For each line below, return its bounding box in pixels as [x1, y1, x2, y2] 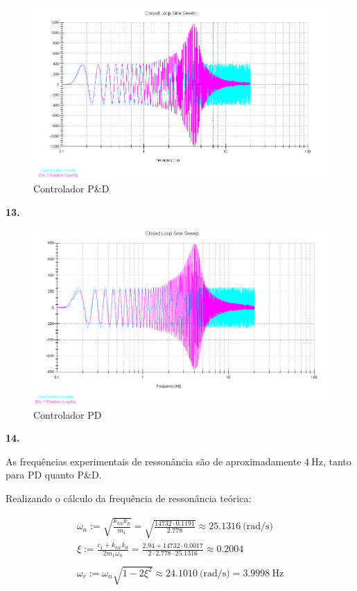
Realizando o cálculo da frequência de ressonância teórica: [6, 491, 252, 506]
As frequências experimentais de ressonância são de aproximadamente [6, 453, 302, 468]
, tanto [322, 453, 351, 468]
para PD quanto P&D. [6, 467, 102, 482]
